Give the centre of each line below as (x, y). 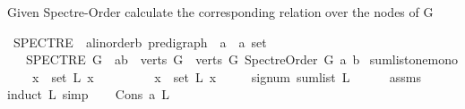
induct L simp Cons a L (88, 94)
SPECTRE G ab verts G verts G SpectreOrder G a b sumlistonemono (241, 59)
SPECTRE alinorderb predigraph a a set (140, 42)
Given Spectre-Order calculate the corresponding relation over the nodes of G (220, 12)
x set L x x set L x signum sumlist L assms (226, 76)
